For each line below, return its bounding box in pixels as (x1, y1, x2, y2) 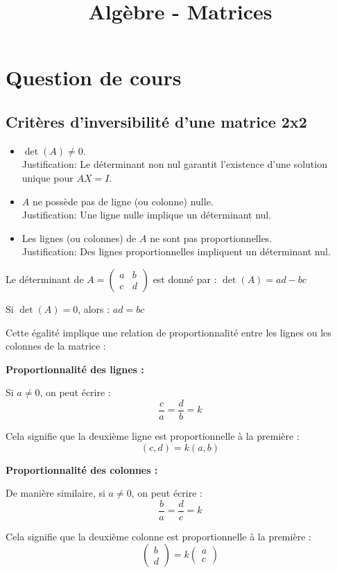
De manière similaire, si (6, 486, 105, 500)
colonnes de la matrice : (6, 339, 106, 353)
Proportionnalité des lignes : (6, 361, 144, 376)
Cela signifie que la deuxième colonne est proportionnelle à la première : (6, 529, 311, 543)
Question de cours (6, 63, 182, 92)
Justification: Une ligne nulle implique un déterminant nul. (21, 207, 272, 222)
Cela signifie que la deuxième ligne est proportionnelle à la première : (6, 428, 300, 443)
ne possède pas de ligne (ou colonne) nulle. (32, 194, 214, 208)
